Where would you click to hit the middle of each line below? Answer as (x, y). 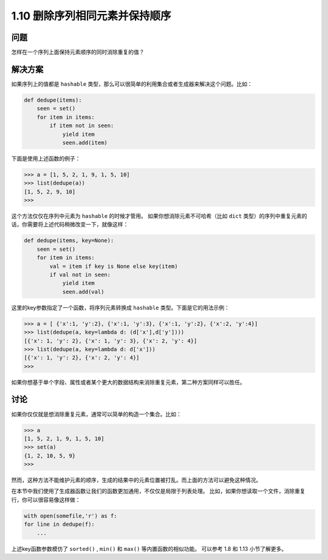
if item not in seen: (82, 126)
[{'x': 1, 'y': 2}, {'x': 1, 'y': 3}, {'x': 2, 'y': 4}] (111, 341)
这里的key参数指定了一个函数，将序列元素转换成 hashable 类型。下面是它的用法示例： (121, 307)
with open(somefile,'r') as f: (71, 516)
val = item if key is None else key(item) (114, 266)
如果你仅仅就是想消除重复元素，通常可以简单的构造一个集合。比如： (96, 414)
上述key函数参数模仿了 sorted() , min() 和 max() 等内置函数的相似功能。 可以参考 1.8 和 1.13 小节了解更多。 (149, 548)
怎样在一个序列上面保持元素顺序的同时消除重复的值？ (78, 52)
